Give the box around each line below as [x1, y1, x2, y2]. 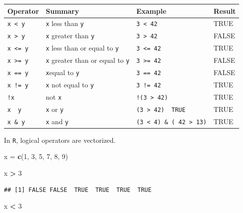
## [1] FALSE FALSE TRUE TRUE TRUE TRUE [4, 186, 152, 193]
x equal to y [46, 67, 80, 77]
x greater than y [46, 30, 95, 41]
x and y [46, 116, 69, 126]
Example [136, 5, 166, 16]
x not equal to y [46, 79, 94, 89]
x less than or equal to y [46, 43, 119, 53]
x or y [46, 104, 64, 114]
